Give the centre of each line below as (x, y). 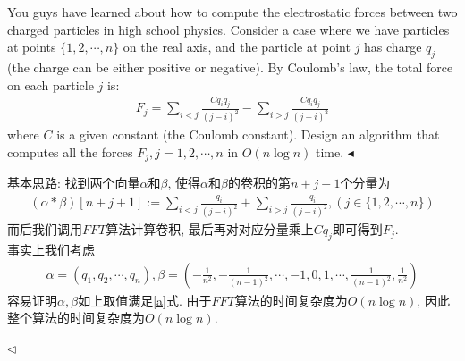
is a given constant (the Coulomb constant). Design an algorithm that (248, 134)
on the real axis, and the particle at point (237, 47)
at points (32, 47)
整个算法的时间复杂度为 (76, 318)
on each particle (51, 84)
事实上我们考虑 (51, 249)
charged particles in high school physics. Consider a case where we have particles (228, 29)
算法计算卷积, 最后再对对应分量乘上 (210, 229)
